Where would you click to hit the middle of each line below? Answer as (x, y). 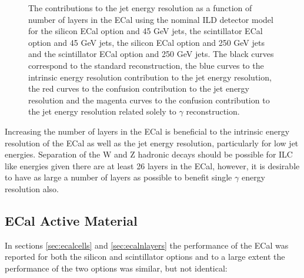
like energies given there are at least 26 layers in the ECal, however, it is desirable (152, 165)
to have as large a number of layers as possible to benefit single (118, 177)
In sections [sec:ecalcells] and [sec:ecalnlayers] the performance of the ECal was (147, 245)
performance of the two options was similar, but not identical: (116, 268)
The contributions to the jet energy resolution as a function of (140, 8)
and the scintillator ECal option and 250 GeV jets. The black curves (151, 54)
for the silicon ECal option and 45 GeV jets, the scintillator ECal (146, 31)
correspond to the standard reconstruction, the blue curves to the (146, 65)
